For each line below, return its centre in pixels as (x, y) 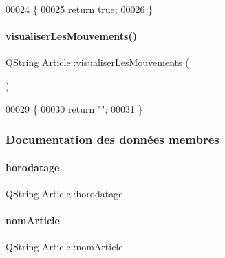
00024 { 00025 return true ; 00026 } (79, 9)
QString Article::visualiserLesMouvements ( (97, 62)
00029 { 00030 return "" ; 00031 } (74, 108)
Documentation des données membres (112, 139)
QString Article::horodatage (64, 193)
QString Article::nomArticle (64, 247)
